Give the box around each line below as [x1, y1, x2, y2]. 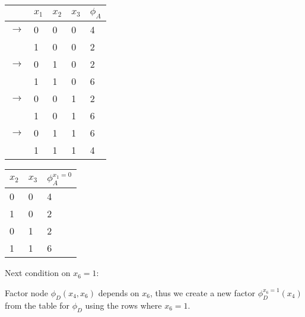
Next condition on [5, 267, 71, 279]
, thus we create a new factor [150, 286, 256, 299]
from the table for [5, 299, 69, 311]
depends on [98, 286, 139, 299]
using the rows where [85, 299, 162, 311]
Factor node [5, 286, 48, 299]
